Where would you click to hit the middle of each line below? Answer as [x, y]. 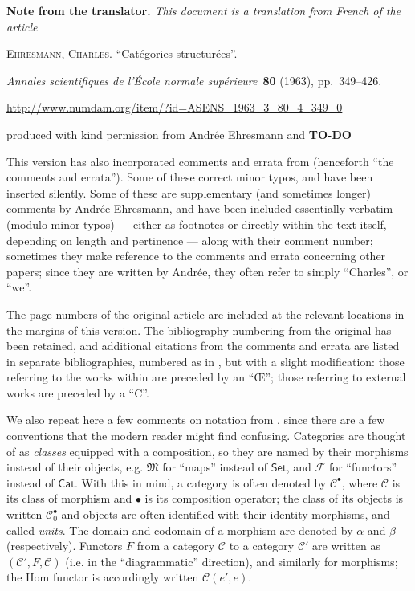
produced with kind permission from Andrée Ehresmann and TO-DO [179, 134]
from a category [176, 546]
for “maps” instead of [215, 467]
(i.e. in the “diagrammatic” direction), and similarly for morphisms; [232, 561]
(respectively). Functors [65, 546]
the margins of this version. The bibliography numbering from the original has [199, 330]
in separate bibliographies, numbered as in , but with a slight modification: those [205, 361]
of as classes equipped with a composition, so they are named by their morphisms [207, 451]
